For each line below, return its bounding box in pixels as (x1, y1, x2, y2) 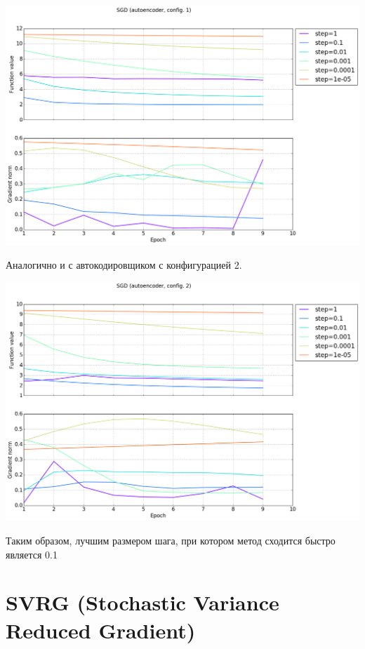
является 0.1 (6, 547, 58, 561)
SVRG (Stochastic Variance (6, 588, 279, 617)
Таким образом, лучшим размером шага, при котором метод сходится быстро (6, 533, 336, 547)
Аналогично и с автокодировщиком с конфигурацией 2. (6, 257, 242, 272)
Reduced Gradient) (6, 615, 196, 644)
